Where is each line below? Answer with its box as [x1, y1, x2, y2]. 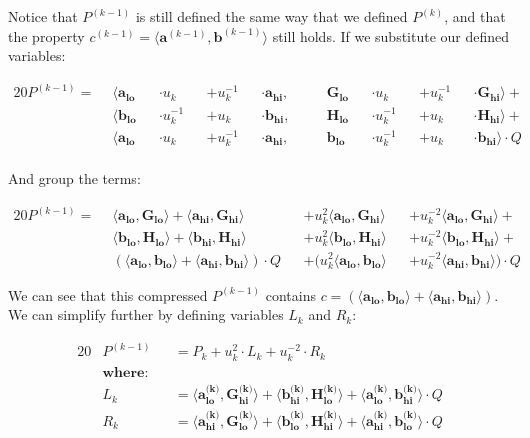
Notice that [8, 6, 78, 26]
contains [265, 284, 316, 305]
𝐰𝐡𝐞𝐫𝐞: [102, 365, 149, 380]
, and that [444, 6, 506, 26]
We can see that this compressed [8, 284, 208, 305]
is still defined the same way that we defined [135, 6, 408, 26]
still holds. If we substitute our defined [272, 25, 510, 46]
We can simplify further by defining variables [8, 304, 284, 325]
